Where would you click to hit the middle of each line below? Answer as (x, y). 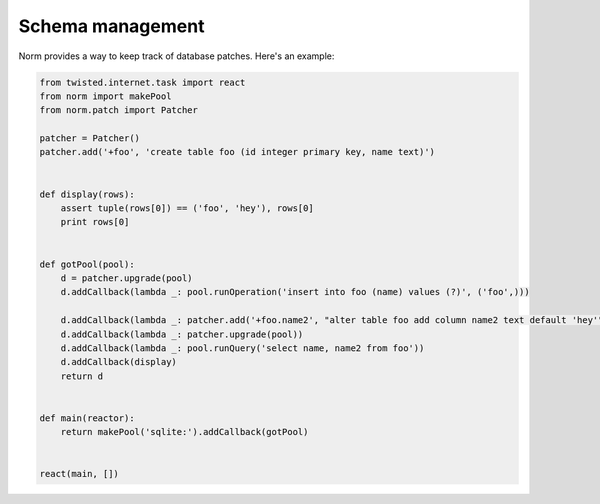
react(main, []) (79, 474)
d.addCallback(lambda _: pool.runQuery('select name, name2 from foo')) (242, 348)
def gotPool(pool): (87, 264)
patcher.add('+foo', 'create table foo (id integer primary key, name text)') (237, 152)
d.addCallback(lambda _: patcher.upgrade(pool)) (182, 334)
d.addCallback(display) (118, 362)
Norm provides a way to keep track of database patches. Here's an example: (176, 56)
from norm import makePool (105, 96)
